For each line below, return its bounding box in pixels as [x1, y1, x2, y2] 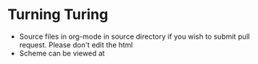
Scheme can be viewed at [18, 48, 105, 58]
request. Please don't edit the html [18, 40, 133, 49]
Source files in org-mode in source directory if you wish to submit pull [18, 32, 250, 41]
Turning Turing [7, 6, 109, 24]
